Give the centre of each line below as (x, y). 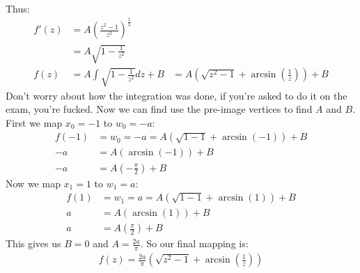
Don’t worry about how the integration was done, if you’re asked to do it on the (177, 95)
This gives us (33, 243)
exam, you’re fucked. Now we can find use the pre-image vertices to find (159, 109)
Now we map (33, 183)
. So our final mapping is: (194, 243)
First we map (34, 122)
